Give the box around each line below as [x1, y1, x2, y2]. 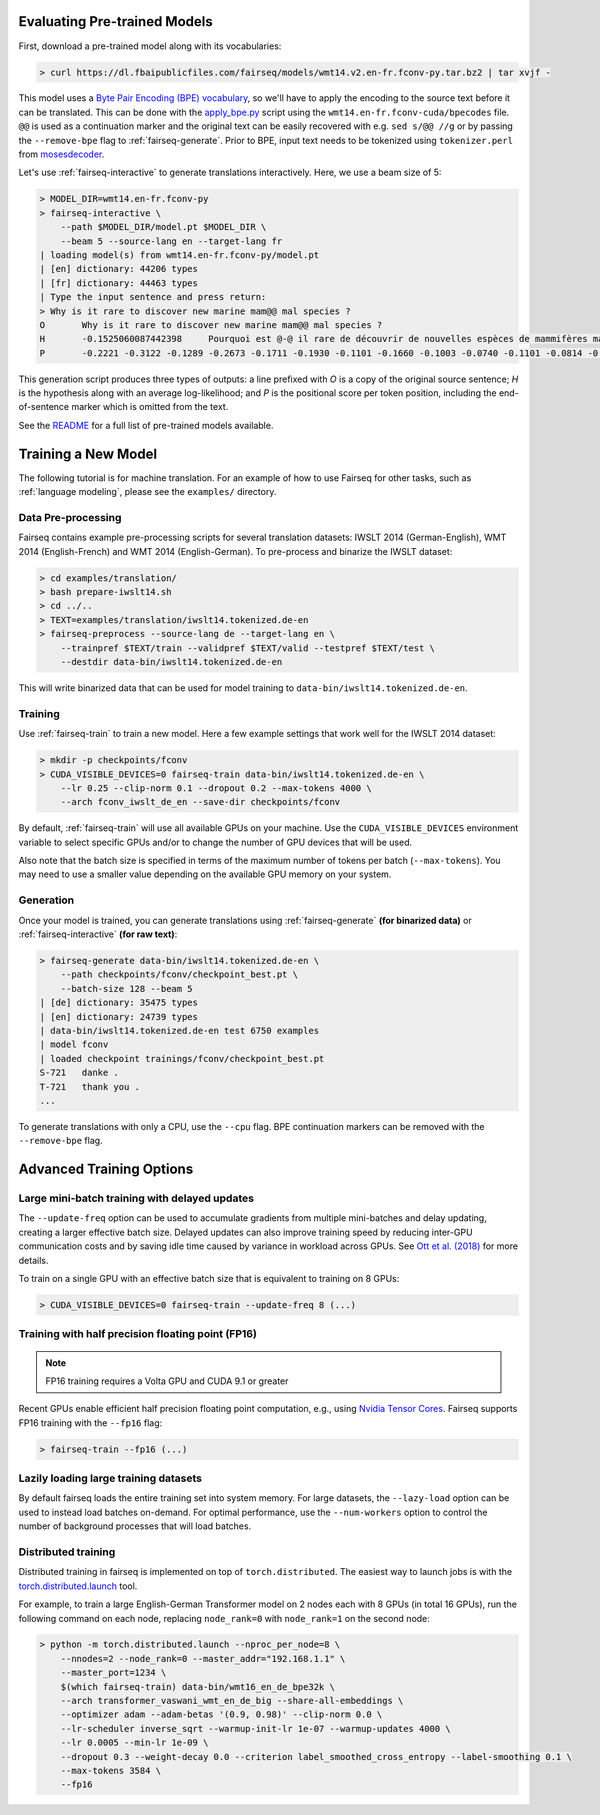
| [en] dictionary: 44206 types [39, 263, 199, 275]
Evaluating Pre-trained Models [18, 13, 214, 30]
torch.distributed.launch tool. [18, 1580, 138, 1592]
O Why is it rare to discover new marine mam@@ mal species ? [39, 319, 383, 330]
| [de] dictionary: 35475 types [39, 997, 199, 1009]
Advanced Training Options [18, 1161, 194, 1178]
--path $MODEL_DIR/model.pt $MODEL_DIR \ [60, 221, 267, 233]
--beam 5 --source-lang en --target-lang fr [60, 235, 283, 247]
